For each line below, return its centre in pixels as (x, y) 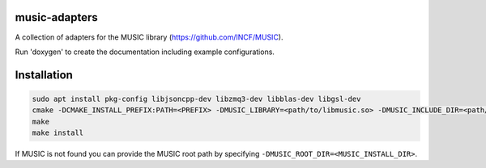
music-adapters (57, 17)
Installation (44, 75)
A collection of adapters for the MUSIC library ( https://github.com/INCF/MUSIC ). (149, 37)
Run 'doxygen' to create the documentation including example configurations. (145, 52)
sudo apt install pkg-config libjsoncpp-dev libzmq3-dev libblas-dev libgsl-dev (196, 99)
